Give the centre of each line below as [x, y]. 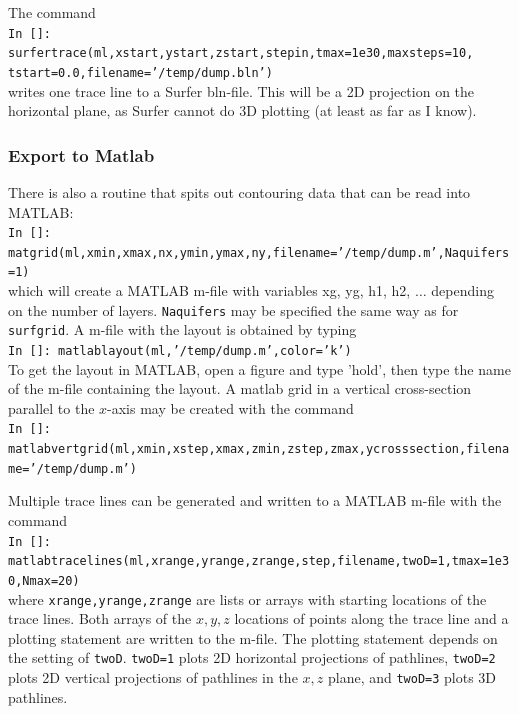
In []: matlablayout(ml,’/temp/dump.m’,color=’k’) [180, 351]
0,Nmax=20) [44, 580]
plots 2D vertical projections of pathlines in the [153, 677]
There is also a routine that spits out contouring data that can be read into [239, 191]
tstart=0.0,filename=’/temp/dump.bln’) [140, 72]
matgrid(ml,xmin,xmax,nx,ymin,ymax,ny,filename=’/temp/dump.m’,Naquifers [259, 252]
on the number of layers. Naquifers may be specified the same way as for [233, 309]
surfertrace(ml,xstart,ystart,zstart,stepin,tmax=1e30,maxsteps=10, [241, 53]
